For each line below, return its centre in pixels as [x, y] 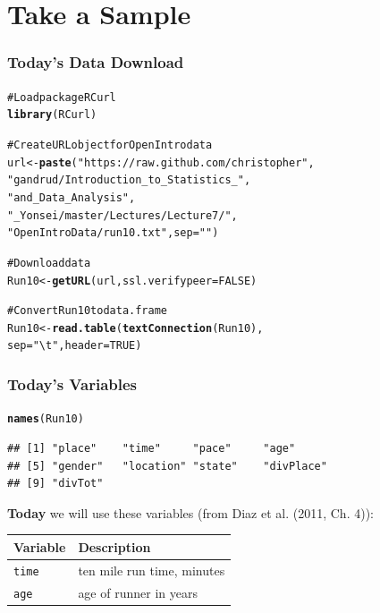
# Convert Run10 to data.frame [88, 311]
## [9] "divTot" [55, 484]
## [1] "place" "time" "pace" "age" [152, 448]
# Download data [49, 263]
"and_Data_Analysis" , [72, 197]
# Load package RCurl [62, 97]
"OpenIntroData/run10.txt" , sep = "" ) [113, 233]
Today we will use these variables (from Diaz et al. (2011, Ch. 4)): [190, 512]
